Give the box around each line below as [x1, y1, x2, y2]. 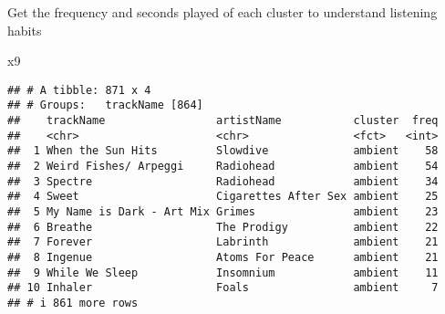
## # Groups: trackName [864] [7, 99, 203, 112]
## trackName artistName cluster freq [7, 114, 439, 128]
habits [7, 20, 42, 39]
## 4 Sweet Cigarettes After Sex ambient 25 [7, 190, 439, 204]
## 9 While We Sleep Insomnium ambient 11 [7, 266, 439, 279]
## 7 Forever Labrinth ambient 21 [7, 235, 439, 249]
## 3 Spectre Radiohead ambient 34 [7, 174, 439, 188]
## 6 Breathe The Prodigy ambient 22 [7, 220, 439, 234]
